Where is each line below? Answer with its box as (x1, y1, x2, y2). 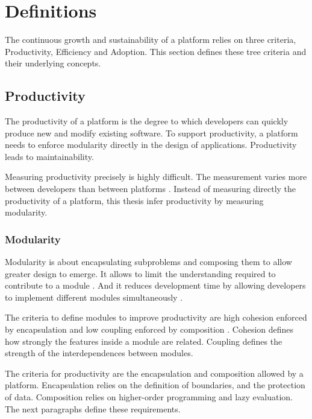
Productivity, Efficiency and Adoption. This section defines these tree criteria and (5, 45, 307, 57)
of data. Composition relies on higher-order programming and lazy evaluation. (5, 391, 293, 403)
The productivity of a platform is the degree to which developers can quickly (5, 115, 289, 127)
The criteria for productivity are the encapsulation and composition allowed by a (5, 366, 304, 379)
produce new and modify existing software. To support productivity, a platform (5, 126, 298, 139)
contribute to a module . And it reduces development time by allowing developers (5, 279, 306, 292)
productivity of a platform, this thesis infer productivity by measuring (5, 194, 264, 206)
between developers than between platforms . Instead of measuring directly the (5, 182, 296, 195)
